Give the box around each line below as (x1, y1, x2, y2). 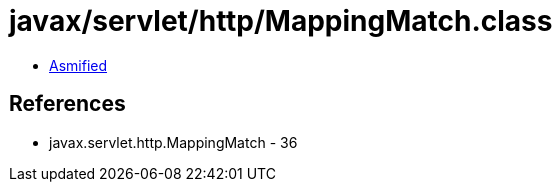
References (9, 91, 126, 117)
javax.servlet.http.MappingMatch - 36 (49, 133, 298, 151)
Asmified (49, 56, 108, 74)
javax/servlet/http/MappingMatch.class (9, 4, 553, 38)
